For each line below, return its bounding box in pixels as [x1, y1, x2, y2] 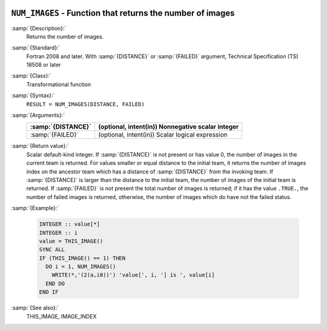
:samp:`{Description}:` [11, 24, 67, 32]
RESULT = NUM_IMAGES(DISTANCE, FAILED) [26, 101, 145, 107]
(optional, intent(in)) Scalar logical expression [97, 130, 228, 139]
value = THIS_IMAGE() [39, 237, 104, 244]
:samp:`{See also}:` [11, 304, 59, 312]
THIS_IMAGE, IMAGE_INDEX [26, 312, 97, 320]
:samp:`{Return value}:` [11, 143, 70, 150]
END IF [39, 289, 59, 295]
